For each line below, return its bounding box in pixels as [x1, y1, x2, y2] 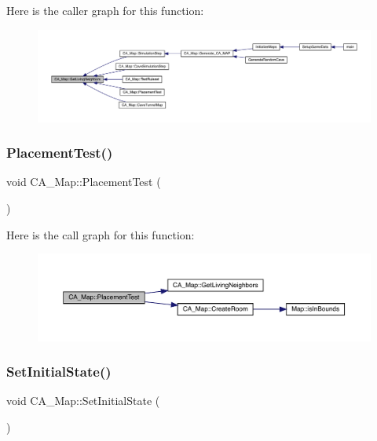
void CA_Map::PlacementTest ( [6, 173, 161, 190]
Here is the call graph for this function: [6, 226, 195, 242]
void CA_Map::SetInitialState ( [6, 392, 160, 409]
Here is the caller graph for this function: [6, 2, 204, 18]
